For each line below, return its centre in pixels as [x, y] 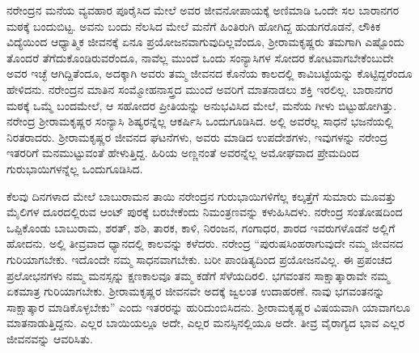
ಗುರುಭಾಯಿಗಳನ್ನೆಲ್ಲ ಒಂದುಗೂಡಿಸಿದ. [75, 168]
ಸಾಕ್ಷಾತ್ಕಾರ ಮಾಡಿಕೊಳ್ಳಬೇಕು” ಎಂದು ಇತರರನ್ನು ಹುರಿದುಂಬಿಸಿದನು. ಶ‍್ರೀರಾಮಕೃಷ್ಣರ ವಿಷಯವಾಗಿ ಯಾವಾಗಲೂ [209, 306]
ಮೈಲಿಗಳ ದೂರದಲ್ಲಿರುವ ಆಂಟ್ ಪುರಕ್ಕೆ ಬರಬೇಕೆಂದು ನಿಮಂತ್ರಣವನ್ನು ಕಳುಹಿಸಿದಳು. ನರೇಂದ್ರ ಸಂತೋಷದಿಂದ [205, 212]
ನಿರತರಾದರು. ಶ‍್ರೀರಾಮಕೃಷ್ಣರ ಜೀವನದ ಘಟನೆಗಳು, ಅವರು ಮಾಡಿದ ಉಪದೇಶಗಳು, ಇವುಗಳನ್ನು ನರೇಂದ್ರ [197, 136]
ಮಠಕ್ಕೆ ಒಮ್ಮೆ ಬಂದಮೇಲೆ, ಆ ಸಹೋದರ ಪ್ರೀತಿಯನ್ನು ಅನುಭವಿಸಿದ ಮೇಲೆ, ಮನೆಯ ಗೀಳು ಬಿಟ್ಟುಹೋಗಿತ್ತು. [202, 105]
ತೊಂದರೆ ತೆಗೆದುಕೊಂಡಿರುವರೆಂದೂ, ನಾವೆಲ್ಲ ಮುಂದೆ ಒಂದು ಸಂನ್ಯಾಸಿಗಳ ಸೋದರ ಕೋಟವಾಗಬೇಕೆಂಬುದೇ [200, 57]
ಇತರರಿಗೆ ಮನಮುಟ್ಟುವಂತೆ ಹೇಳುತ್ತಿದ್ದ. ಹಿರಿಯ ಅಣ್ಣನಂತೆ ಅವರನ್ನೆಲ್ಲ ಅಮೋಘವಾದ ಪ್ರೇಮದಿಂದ [183, 153]
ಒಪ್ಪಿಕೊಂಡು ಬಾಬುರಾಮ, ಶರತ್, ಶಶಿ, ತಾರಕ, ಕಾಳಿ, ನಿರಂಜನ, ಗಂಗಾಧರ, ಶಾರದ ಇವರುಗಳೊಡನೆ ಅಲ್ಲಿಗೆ [201, 227]
